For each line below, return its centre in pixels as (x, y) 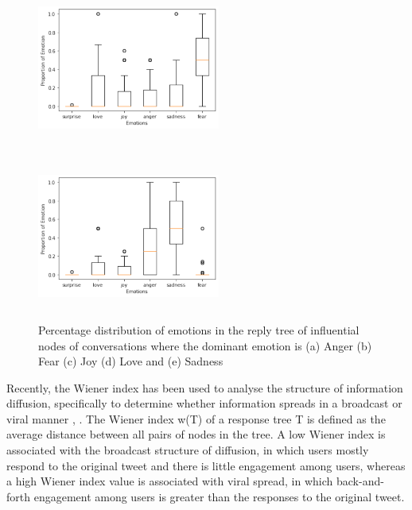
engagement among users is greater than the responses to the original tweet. (219, 496)
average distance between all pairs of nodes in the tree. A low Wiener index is (196, 434)
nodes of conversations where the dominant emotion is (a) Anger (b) (205, 345)
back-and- (360, 481)
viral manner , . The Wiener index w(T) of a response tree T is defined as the (196, 418)
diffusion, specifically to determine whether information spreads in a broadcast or (204, 403)
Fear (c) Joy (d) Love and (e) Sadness (131, 361)
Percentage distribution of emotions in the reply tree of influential (199, 329)
